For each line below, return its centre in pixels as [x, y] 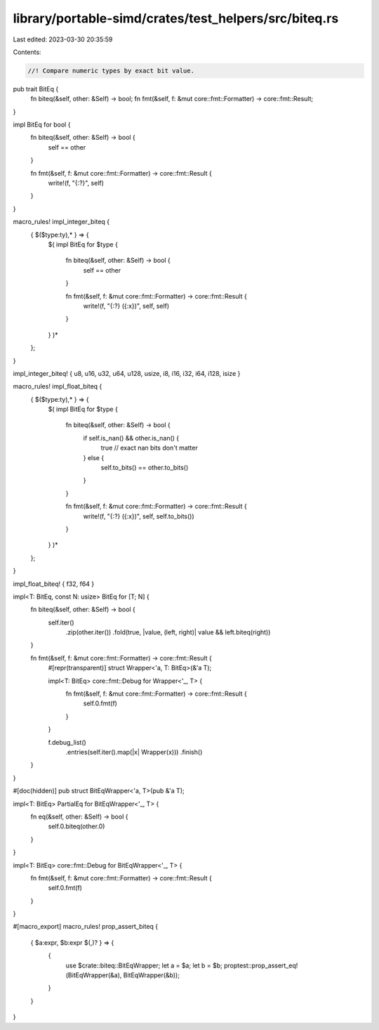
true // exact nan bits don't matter [149, 448]
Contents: [27, 52]
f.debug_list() [67, 742]
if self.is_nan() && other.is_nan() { [131, 438]
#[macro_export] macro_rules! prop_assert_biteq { [86, 927]
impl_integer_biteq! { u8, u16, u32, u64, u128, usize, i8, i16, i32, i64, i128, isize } [127, 373]
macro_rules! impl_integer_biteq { [61, 222]
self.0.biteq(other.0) [77, 826]
